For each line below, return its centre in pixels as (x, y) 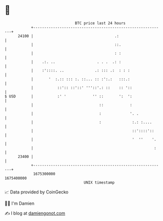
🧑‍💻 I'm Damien (20, 203)
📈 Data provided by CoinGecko (37, 192)
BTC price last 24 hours (100, 23)
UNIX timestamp (99, 182)
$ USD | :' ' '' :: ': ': (68, 96)
